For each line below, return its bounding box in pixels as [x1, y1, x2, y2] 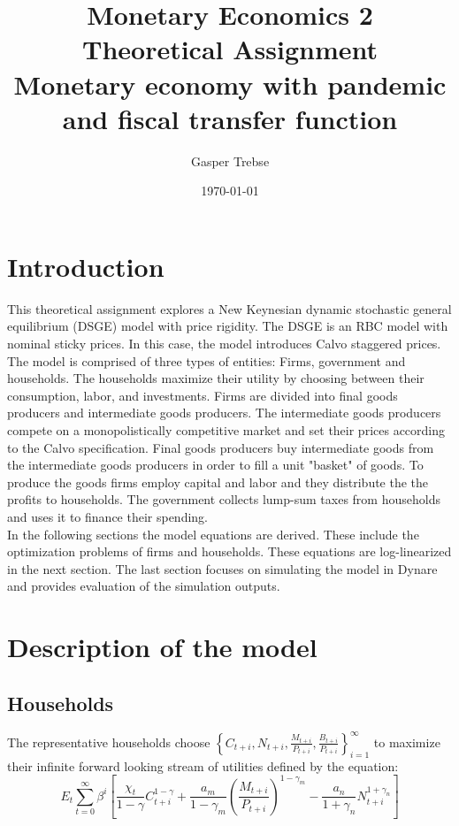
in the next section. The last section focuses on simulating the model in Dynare [7, 559, 438, 577]
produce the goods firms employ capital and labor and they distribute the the [7, 472, 429, 491]
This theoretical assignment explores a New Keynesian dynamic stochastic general [7, 299, 452, 317]
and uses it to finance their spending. [7, 507, 209, 525]
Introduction [7, 248, 164, 284]
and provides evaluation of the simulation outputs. [7, 577, 280, 595]
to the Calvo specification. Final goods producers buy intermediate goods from [7, 438, 434, 456]
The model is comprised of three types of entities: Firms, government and [7, 351, 406, 370]
